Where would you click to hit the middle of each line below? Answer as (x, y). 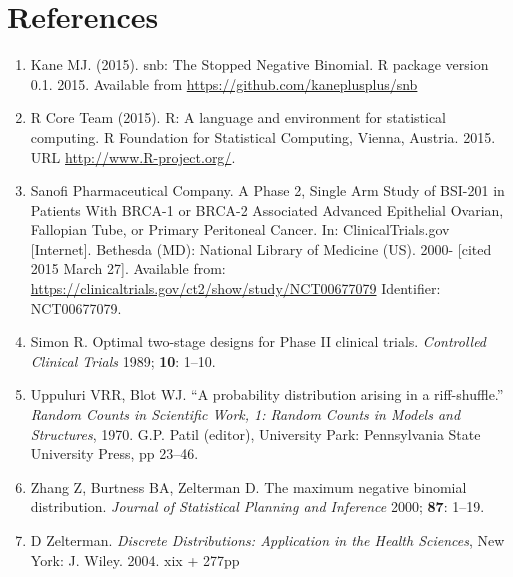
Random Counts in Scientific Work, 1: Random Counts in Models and (245, 414)
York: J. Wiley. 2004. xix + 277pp (135, 559)
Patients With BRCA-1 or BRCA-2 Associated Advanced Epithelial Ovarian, (267, 209)
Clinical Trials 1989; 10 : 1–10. (123, 360)
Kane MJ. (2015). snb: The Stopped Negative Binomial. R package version (259, 64)
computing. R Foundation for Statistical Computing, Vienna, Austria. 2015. (263, 136)
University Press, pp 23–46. (114, 453)
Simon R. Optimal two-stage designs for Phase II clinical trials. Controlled (258, 341)
